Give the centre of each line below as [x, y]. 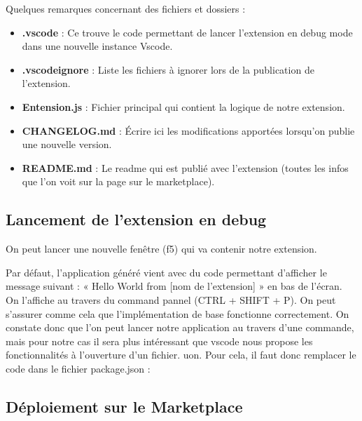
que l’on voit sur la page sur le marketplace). [118, 181]
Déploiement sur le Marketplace [124, 406]
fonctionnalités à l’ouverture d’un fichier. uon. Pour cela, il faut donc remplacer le [181, 355]
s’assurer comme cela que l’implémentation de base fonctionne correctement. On [177, 313]
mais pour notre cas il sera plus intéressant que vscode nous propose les [159, 341]
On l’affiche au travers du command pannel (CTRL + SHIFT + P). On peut [171, 299]
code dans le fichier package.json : [78, 368]
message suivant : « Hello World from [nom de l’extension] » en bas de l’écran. [174, 286]
